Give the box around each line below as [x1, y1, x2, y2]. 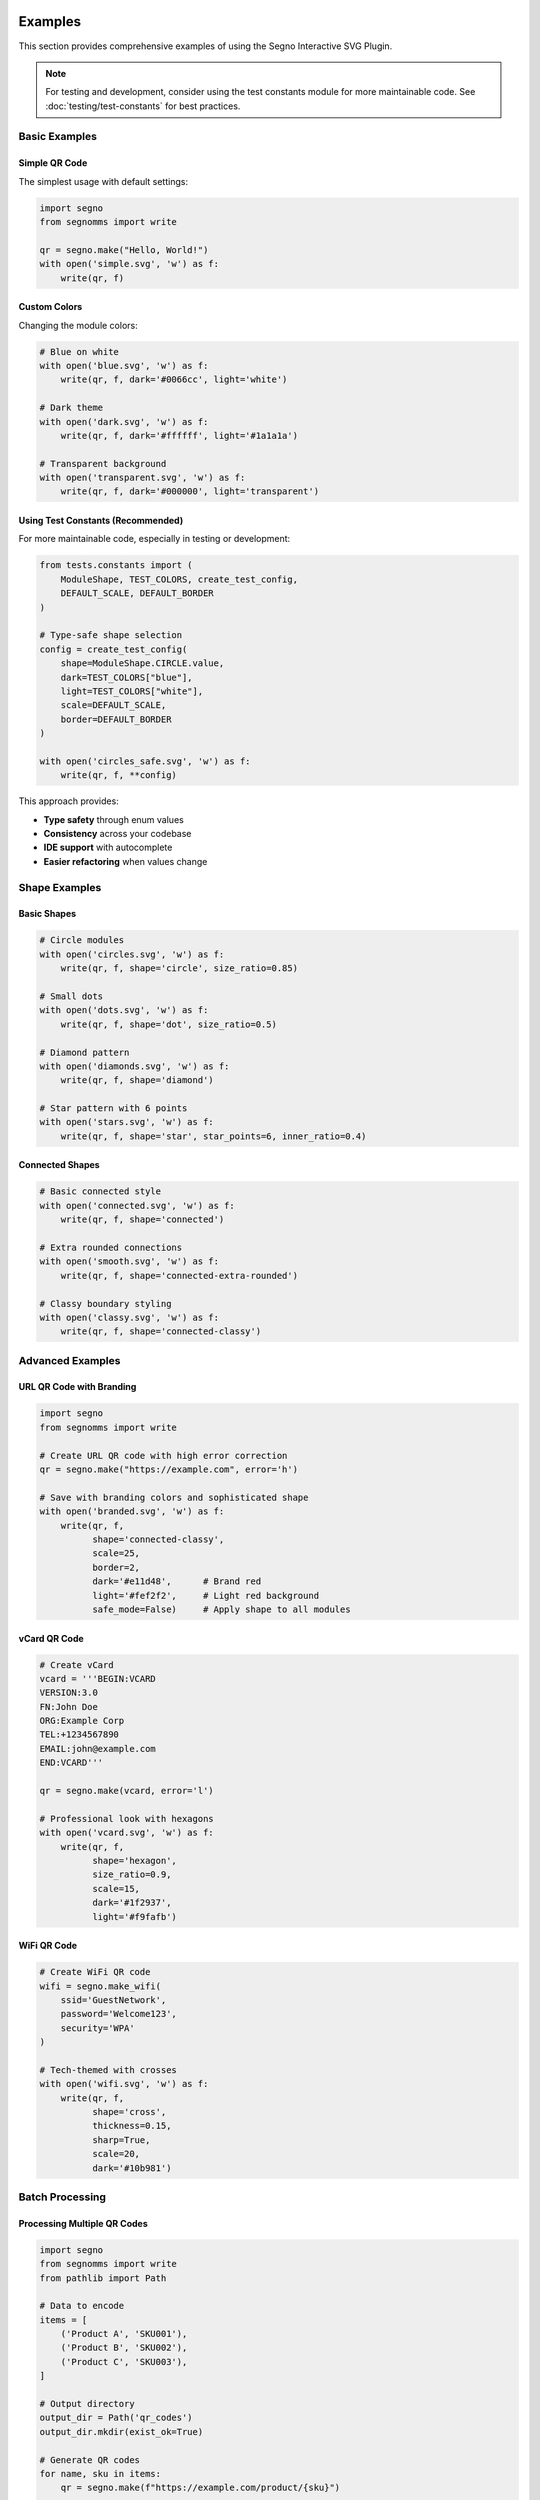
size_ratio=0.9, [91, 1869, 172, 1880]
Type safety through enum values [43, 813, 184, 825]
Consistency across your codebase [43, 828, 192, 840]
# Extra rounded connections [39, 1241, 183, 1253]
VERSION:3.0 [39, 1687, 99, 1699]
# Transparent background [39, 458, 167, 469]
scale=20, [91, 2148, 140, 2160]
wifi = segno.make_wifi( [39, 1980, 162, 1992]
